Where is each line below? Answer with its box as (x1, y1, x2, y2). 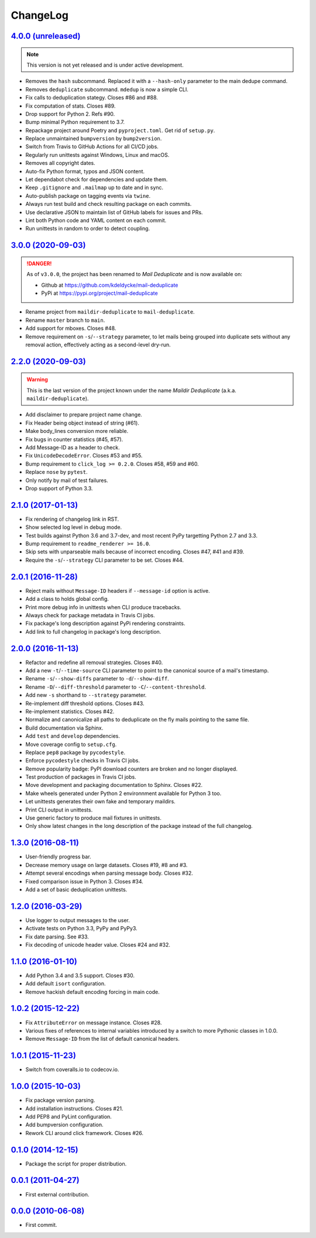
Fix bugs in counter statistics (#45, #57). (25, 436, 123, 443)
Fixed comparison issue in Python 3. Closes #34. (25, 878, 143, 885)
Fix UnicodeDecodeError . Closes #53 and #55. (25, 452, 143, 459)
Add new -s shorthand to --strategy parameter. (25, 692, 147, 699)
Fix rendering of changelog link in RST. (25, 515, 119, 522)
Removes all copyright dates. (25, 160, 96, 167)
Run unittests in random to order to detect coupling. (25, 225, 150, 232)
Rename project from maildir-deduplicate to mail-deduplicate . (25, 308, 195, 315)
